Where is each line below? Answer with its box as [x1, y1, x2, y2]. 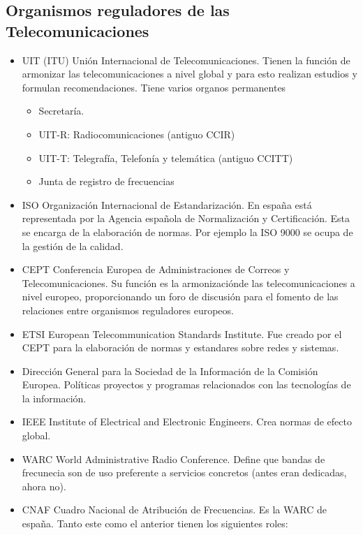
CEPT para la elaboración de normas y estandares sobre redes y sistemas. [22, 340, 339, 355]
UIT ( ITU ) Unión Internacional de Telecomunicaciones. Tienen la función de [22, 52, 350, 67]
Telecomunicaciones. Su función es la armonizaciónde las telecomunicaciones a [22, 275, 355, 290]
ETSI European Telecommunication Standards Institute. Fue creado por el [22, 326, 342, 341]
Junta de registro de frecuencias [38, 174, 175, 189]
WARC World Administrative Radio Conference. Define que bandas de [22, 451, 325, 466]
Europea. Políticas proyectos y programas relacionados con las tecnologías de [22, 377, 351, 392]
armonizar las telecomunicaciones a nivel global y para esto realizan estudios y [22, 66, 357, 81]
